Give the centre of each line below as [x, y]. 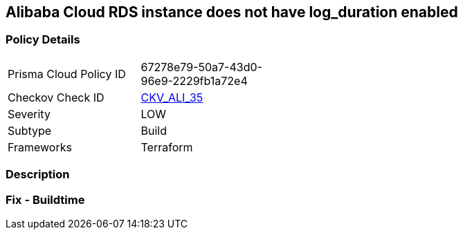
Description [38, 175]
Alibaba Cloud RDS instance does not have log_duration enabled [232, 12]
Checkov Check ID [56, 97]
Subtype [30, 130]
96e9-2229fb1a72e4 [194, 81]
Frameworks [40, 147]
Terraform [167, 147]
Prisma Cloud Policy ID [67, 74]
